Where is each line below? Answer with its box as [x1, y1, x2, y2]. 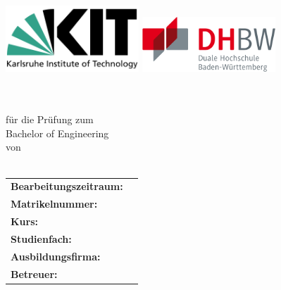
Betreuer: [11, 266, 58, 281]
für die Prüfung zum [6, 112, 94, 127]
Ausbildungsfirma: [11, 248, 101, 263]
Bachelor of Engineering [6, 125, 109, 140]
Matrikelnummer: [11, 196, 98, 211]
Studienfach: [11, 231, 72, 246]
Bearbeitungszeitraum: [11, 179, 123, 194]
